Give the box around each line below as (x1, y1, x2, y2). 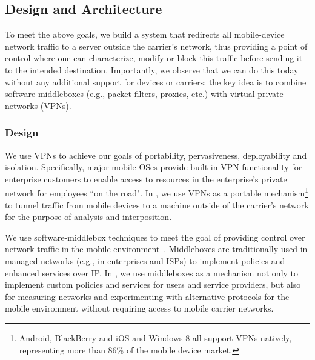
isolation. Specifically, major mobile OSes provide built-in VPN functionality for (5, 161, 302, 173)
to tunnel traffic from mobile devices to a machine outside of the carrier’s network (5, 198, 309, 211)
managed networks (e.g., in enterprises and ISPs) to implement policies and (5, 254, 285, 267)
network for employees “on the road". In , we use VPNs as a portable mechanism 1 (5, 185, 308, 199)
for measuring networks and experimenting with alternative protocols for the (5, 290, 290, 302)
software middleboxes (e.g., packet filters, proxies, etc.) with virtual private (5, 87, 283, 100)
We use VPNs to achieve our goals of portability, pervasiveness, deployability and (5, 148, 307, 161)
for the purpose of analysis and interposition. (5, 210, 172, 223)
